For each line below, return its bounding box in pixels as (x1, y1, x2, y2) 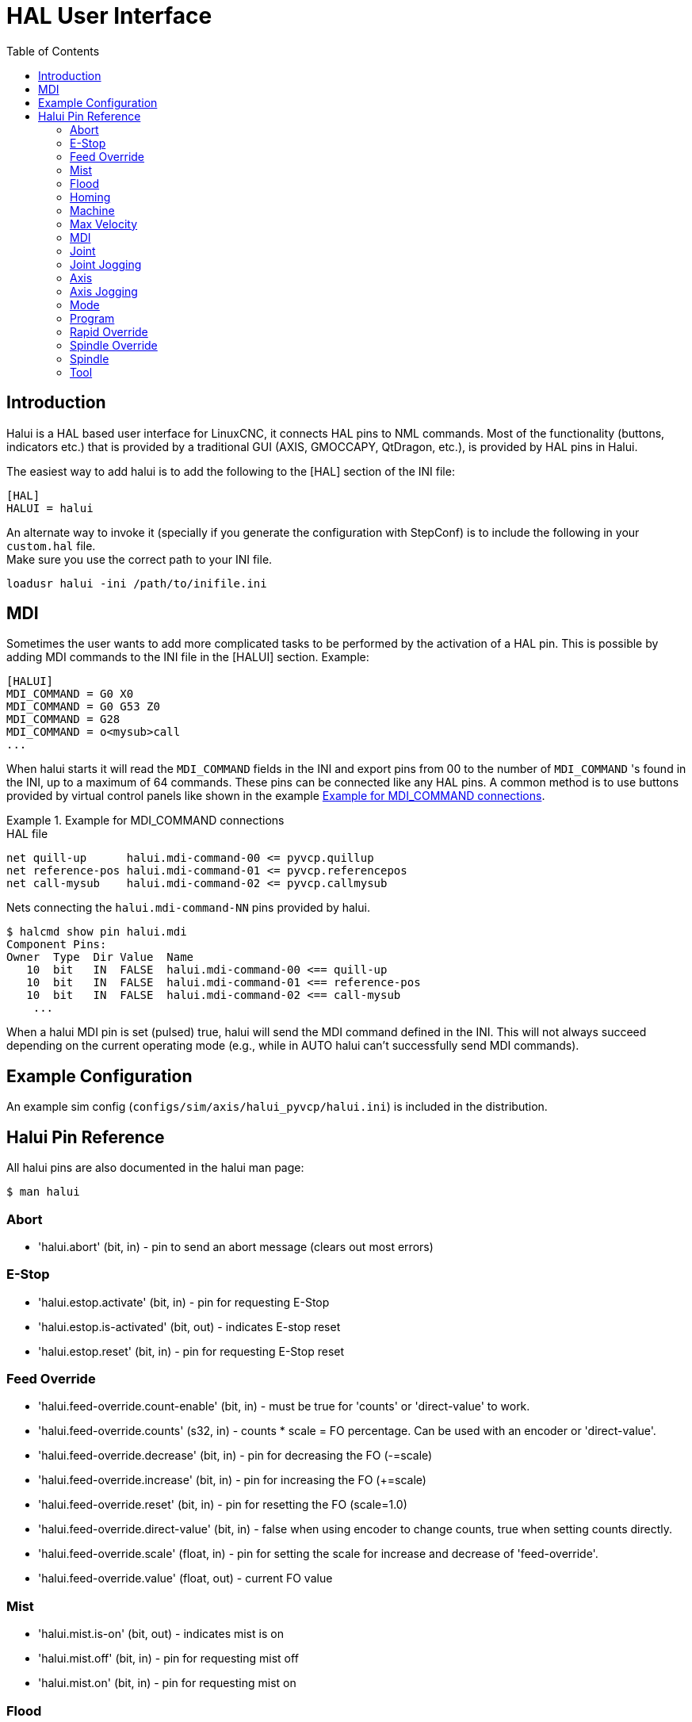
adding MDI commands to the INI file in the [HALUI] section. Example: (6, 650, 369, 664)
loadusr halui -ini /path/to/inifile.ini (6, 576, 267, 590)
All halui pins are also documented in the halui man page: (6, 1161, 304, 1175)
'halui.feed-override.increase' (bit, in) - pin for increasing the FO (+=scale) (38, 1473, 426, 1487)
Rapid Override (70, 324, 148, 339)
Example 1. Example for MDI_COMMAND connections (6, 813, 285, 828)
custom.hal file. (6, 538, 96, 553)
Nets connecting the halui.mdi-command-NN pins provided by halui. (6, 901, 370, 915)
